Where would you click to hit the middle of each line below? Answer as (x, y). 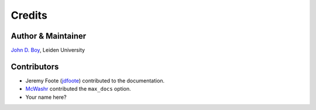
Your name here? (46, 97)
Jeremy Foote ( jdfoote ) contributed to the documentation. (95, 80)
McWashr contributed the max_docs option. (78, 89)
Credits (29, 15)
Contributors (35, 66)
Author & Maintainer (49, 36)
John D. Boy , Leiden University (48, 50)
